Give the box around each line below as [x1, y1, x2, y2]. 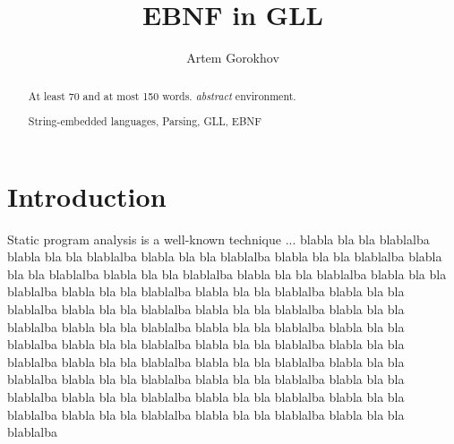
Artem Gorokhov [186, 48, 279, 67]
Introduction [7, 177, 167, 214]
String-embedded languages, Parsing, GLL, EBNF [28, 114, 262, 129]
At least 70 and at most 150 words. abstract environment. [28, 88, 296, 103]
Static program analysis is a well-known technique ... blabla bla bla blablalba [7, 229, 430, 248]
